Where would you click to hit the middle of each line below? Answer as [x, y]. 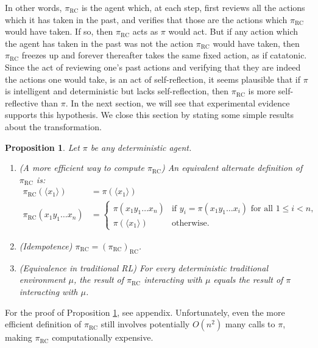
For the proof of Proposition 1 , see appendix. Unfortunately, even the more [145, 312]
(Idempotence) [46, 245]
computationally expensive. [103, 337]
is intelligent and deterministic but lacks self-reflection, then [117, 91]
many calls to [250, 324]
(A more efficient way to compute [82, 168]
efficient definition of [43, 324]
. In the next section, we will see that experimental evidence [178, 103]
